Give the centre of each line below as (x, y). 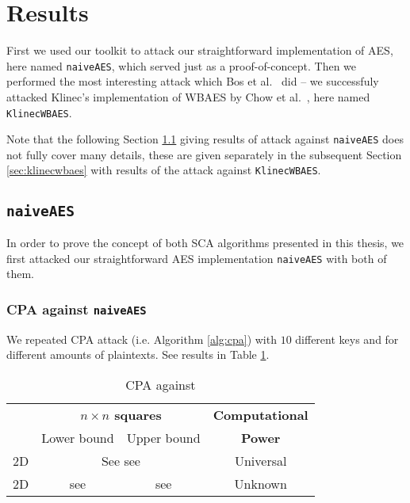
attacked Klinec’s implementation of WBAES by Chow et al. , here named (188, 96)
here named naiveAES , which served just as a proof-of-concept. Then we (182, 65)
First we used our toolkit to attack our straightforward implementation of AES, (200, 50)
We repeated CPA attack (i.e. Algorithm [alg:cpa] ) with (142, 339)
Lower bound (78, 437)
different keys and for (347, 339)
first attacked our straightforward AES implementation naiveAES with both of (197, 258)
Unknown (261, 483)
